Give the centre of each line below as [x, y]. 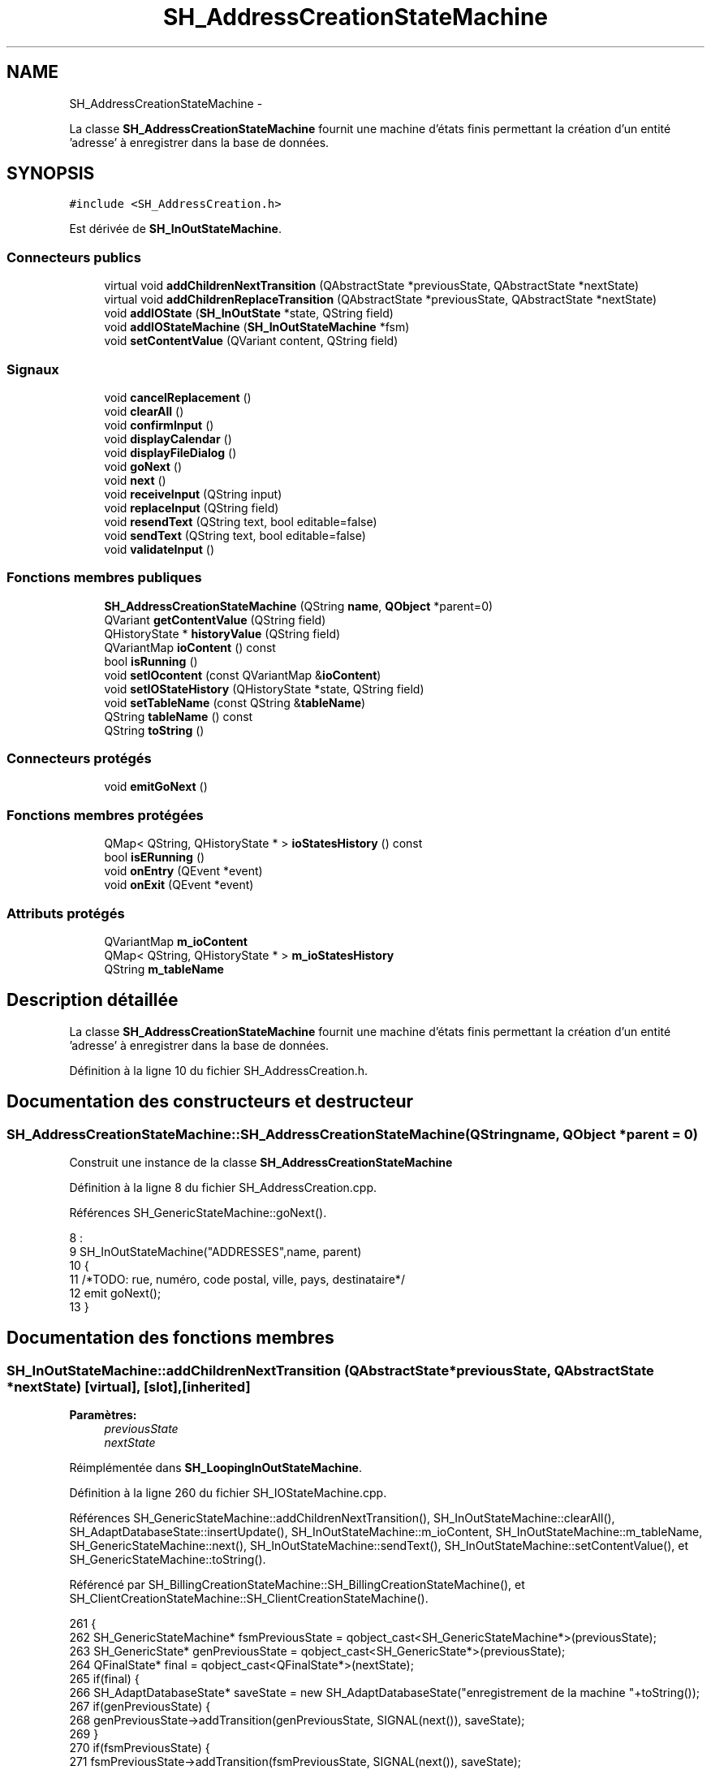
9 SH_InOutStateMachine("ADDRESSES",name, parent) [215, 1252]
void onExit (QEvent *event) [179, 885]
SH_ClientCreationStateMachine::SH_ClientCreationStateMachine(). [249, 1599]
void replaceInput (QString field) [192, 507]
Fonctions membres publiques [104, 578]
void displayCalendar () [168, 438]
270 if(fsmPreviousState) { [140, 1748]
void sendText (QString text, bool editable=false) [235, 535]
